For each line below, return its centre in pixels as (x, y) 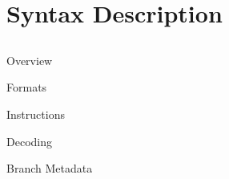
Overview (30, 60)
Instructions (36, 114)
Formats (27, 87)
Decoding (29, 141)
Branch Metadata (50, 168)
